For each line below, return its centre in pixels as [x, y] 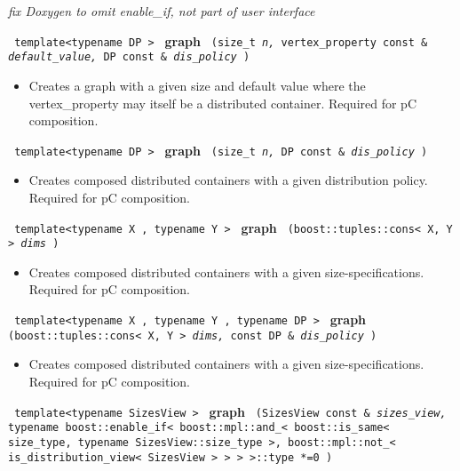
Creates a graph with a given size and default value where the [197, 85]
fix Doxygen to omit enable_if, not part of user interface [162, 11]
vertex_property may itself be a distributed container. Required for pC [223, 103]
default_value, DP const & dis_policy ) [129, 57]
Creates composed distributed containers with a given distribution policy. [228, 180]
